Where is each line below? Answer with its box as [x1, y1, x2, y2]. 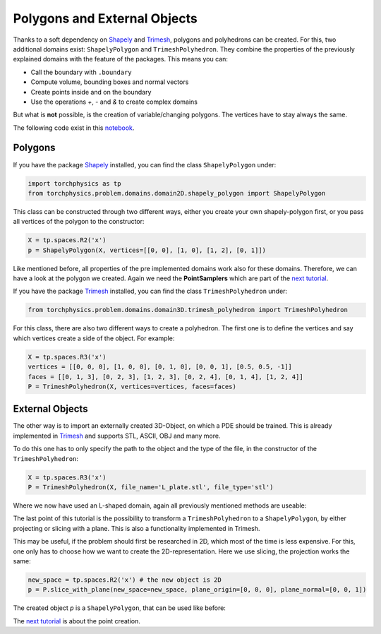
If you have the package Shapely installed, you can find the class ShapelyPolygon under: [13, 160, 277, 169]
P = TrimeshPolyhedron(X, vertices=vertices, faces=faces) [28, 382, 236, 390]
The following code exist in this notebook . [13, 124, 135, 132]
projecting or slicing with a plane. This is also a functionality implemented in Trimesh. [13, 524, 260, 532]
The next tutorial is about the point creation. [13, 616, 140, 625]
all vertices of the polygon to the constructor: [13, 217, 145, 226]
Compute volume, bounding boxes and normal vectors [30, 78, 189, 86]
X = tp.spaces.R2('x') [28, 237, 107, 244]
